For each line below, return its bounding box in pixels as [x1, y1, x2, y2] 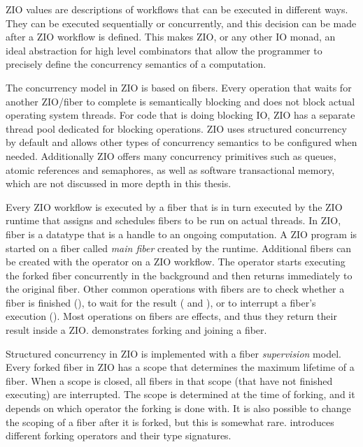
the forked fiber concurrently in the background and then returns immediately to [6, 268, 353, 282]
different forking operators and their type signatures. [6, 428, 232, 443]
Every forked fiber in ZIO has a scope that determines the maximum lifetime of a [6, 360, 355, 374]
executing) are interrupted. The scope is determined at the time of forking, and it [6, 387, 355, 402]
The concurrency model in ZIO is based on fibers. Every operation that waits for [6, 80, 352, 94]
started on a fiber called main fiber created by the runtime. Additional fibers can [6, 240, 352, 255]
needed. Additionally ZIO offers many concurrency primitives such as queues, [6, 148, 336, 163]
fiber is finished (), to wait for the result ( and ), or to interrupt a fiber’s [6, 295, 316, 309]
